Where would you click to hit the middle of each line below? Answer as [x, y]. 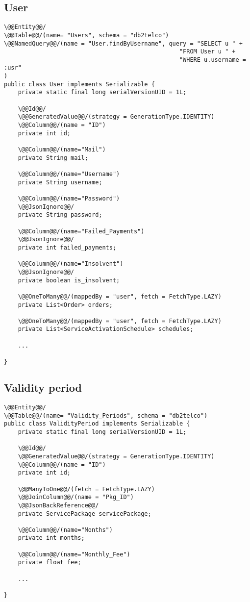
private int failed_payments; [67, 247]
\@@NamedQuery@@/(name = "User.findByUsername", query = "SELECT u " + [123, 43]
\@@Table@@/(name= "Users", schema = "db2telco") [87, 35]
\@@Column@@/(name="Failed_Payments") [81, 231]
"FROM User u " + [207, 52]
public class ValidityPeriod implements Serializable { [97, 424]
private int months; [51, 538]
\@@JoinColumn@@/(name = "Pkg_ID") [76, 497]
